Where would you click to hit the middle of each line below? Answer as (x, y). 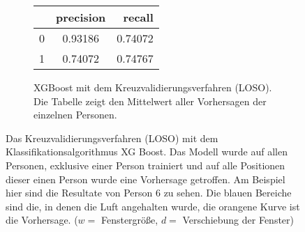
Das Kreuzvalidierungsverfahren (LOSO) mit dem (112, 138)
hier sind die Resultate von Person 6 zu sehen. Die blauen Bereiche (149, 193)
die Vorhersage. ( (42, 220)
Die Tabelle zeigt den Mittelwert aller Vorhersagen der (150, 101)
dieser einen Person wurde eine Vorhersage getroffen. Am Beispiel (146, 179)
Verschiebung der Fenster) (238, 220)
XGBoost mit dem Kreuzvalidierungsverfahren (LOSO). (153, 87)
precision (81, 17)
